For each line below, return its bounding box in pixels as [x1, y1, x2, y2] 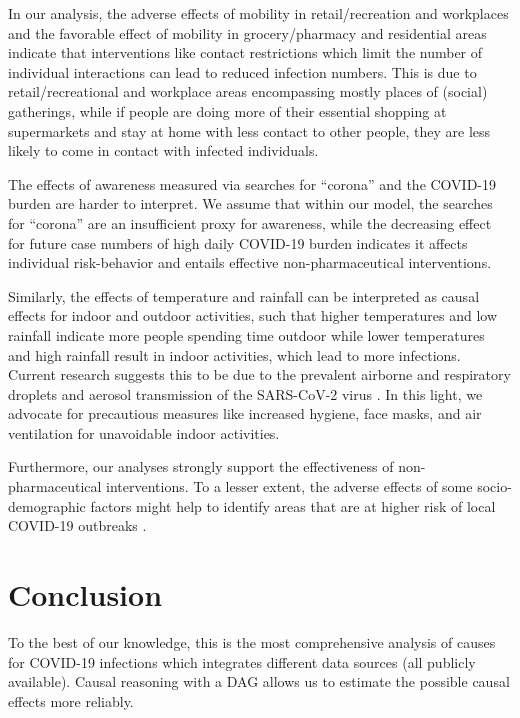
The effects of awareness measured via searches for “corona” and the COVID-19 [8, 173, 497, 194]
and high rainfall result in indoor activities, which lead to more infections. [8, 344, 461, 365]
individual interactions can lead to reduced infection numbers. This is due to [8, 61, 477, 82]
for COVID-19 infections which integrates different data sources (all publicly [8, 651, 476, 672]
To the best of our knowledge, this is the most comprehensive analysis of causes [8, 631, 496, 652]
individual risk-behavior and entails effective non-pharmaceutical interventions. [8, 252, 492, 273]
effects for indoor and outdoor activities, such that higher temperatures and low [8, 305, 498, 326]
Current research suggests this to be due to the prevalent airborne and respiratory [8, 364, 511, 385]
